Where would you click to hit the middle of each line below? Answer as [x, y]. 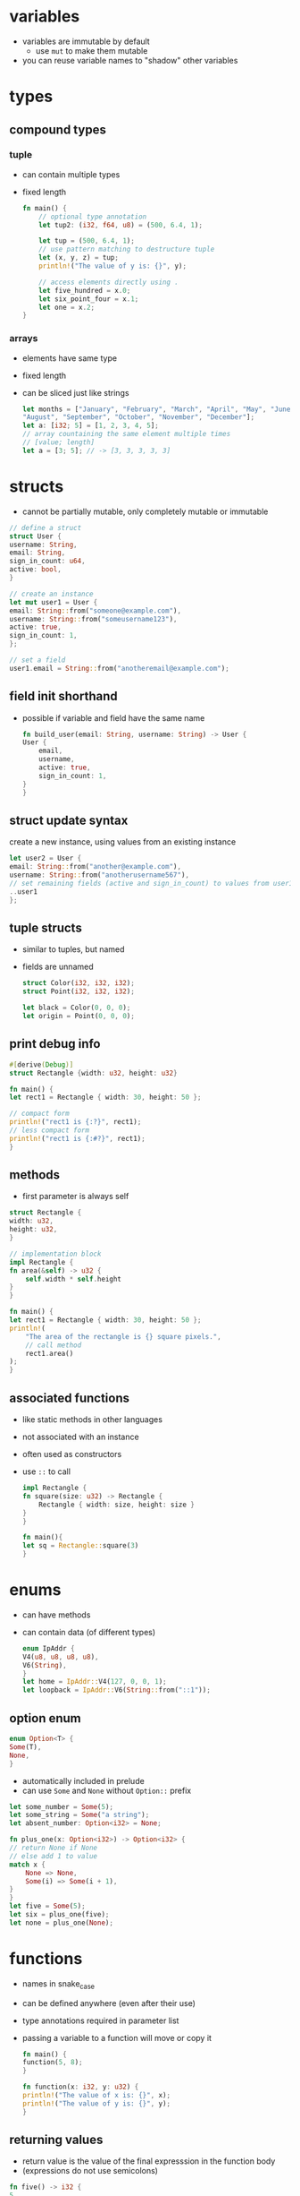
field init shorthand [63, 696]
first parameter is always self [75, 1197]
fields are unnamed [58, 967]
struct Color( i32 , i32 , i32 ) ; [79, 983]
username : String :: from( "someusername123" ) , [93, 619]
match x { [28, 1865]
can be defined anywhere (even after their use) [109, 2003]
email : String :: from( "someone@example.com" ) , [95, 611]
